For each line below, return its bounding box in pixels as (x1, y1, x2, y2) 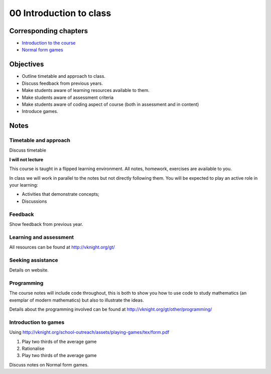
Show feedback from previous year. (9, 221, 83, 227)
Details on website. (9, 267, 49, 273)
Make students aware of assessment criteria (22, 94, 114, 100)
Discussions (22, 198, 47, 204)
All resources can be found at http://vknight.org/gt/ (9, 244, 115, 251)
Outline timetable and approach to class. (22, 73, 105, 79)
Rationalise (22, 345, 45, 351)
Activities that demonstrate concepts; (22, 191, 100, 197)
